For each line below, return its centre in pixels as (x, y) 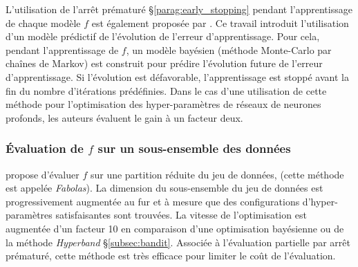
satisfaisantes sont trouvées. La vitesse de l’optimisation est (181, 215)
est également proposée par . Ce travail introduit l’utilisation (220, 22)
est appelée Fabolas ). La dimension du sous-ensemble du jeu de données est (164, 188)
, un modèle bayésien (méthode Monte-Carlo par (229, 49)
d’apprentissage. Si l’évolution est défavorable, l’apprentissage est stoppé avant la (177, 76)
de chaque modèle (43, 22)
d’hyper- (320, 201)
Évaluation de (45, 148)
